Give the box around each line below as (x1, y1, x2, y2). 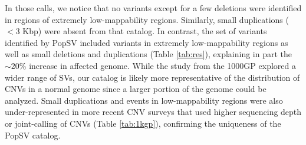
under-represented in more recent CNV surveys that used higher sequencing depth (5, 106, 302, 118)
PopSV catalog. (5, 128, 61, 141)
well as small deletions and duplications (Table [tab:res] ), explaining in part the (5, 48, 292, 60)
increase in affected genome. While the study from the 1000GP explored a (29, 59, 296, 71)
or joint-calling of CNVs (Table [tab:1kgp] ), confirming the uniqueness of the (5, 117, 281, 129)
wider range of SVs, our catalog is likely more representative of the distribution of (5, 71, 300, 83)
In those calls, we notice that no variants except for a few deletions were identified (5, 2, 302, 14)
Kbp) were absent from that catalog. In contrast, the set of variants (22, 25, 267, 37)
